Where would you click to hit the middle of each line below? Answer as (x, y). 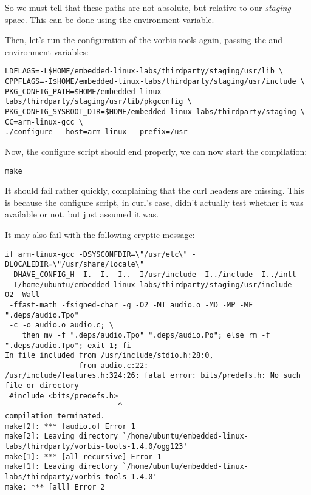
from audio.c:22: (114, 365)
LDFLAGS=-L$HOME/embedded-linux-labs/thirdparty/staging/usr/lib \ (144, 71)
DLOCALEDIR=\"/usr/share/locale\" (75, 265)
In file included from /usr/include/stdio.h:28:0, (109, 356)
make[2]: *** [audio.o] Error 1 (70, 426)
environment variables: (47, 51)
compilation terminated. (55, 416)
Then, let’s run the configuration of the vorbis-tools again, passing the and (144, 40)
